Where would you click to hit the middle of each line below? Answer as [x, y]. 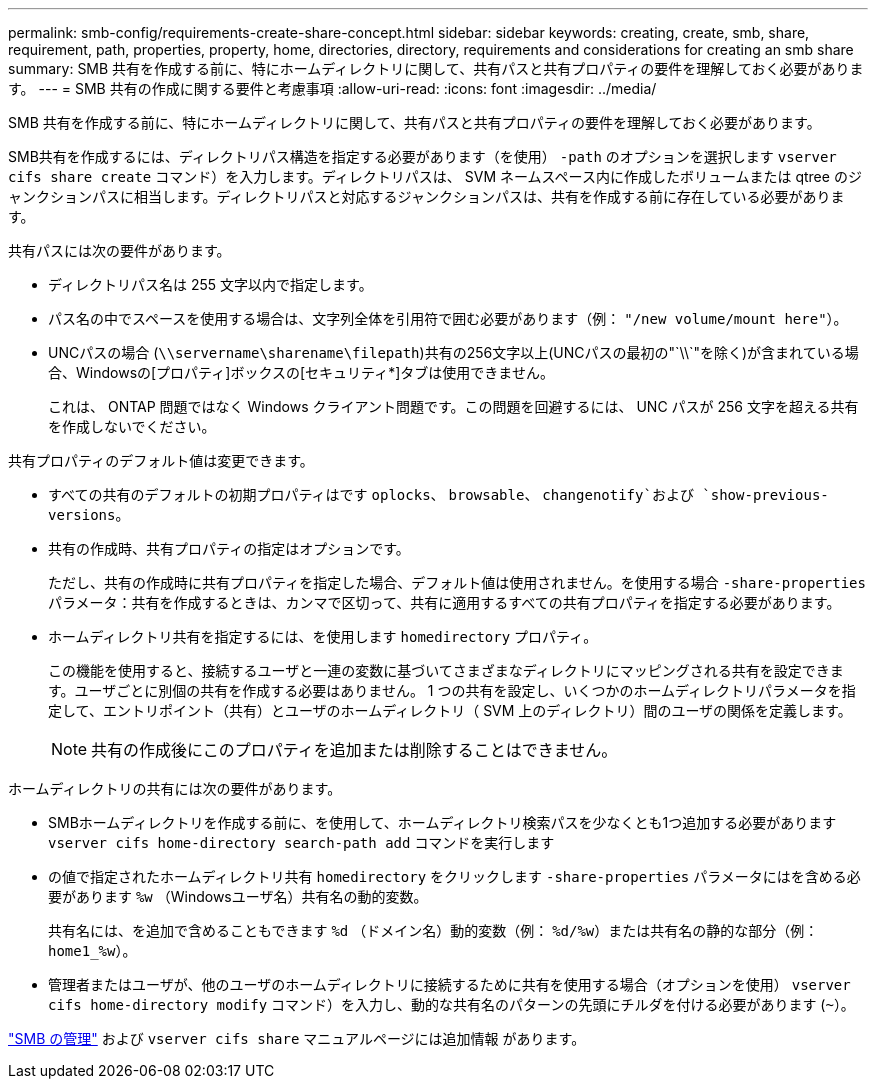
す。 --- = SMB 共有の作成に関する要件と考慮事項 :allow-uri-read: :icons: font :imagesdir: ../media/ [332, 88]
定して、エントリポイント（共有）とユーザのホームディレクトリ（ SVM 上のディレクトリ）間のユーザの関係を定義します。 [450, 710]
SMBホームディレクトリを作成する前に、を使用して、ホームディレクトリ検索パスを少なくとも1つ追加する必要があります [442, 822]
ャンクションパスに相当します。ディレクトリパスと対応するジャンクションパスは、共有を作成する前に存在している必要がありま [426, 196]
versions [82, 515]
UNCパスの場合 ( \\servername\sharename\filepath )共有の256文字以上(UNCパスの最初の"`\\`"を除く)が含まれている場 [453, 352]
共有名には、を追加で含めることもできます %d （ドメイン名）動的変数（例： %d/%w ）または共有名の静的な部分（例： [433, 930]
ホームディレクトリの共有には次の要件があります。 [175, 788]
